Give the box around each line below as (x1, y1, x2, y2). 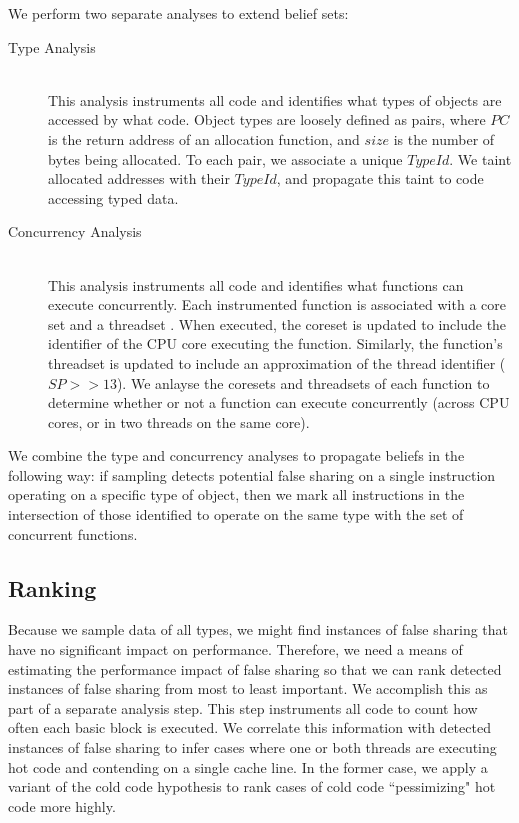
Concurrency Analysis (8, 221, 142, 242)
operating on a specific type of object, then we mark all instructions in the (8, 484, 465, 505)
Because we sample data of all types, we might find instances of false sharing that (8, 619, 509, 640)
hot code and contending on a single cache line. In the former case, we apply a (8, 756, 488, 777)
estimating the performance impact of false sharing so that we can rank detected (8, 658, 502, 679)
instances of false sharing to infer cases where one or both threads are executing (8, 737, 497, 758)
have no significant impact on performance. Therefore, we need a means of (8, 639, 463, 660)
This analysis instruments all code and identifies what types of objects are (48, 89, 502, 110)
